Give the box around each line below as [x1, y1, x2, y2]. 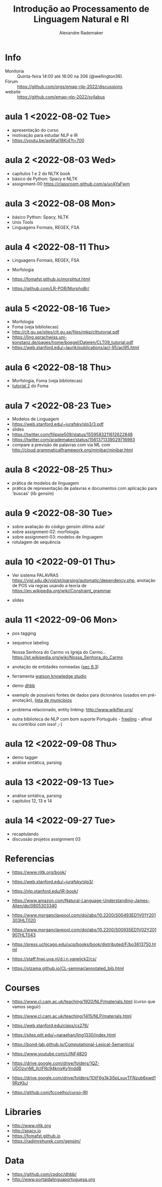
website [5, 89, 21, 94]
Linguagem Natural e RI [33, 14, 129, 25]
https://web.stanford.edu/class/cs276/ [12, 1023, 89, 1028]
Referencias [5, 853, 55, 864]
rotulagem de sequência [12, 539, 61, 545]
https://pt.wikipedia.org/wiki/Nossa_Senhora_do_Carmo [12, 654, 123, 660]
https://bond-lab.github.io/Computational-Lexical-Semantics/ [12, 1041, 134, 1047]
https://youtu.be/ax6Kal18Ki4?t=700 [12, 137, 85, 143]
